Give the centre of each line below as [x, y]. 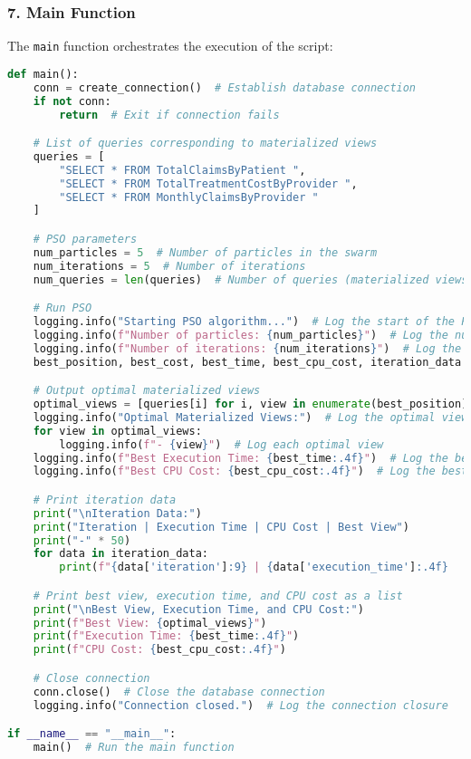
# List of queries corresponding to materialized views [205, 144]
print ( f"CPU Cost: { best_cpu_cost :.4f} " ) [159, 650]
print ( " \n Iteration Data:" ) [117, 513]
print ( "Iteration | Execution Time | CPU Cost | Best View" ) [221, 527]
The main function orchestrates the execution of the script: [170, 46]
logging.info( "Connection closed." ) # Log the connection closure [240, 705]
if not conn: [72, 101]
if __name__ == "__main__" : [92, 734]
